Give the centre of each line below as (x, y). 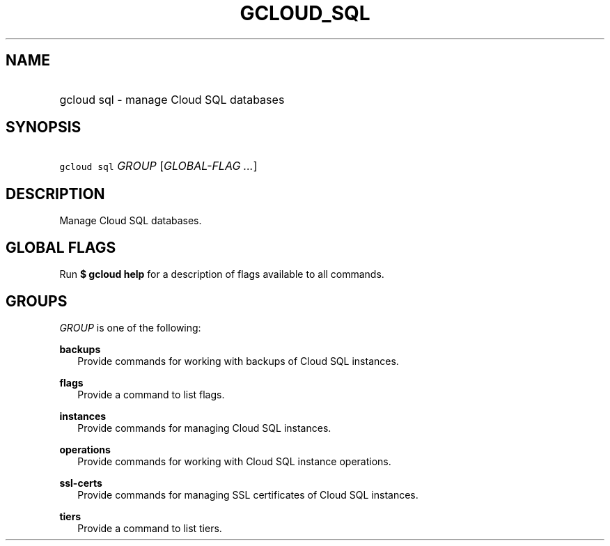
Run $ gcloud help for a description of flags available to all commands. (222, 274)
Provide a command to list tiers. (150, 528)
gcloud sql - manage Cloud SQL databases (172, 99)
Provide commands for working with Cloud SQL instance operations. (234, 461)
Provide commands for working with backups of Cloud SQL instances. (238, 361)
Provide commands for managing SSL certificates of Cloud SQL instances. (248, 494)
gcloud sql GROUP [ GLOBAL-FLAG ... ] (158, 166)
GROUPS (37, 301)
